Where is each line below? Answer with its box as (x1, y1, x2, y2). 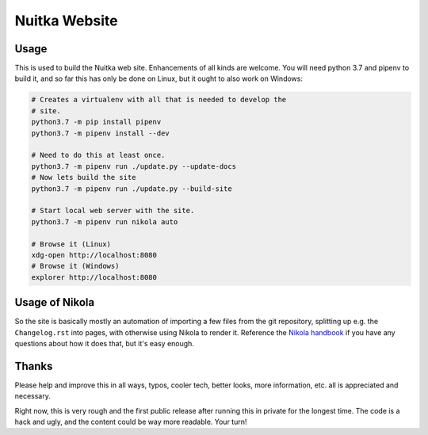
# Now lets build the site (31, 173, 136, 182)
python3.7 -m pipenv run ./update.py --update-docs (31, 162, 237, 170)
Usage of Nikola (14, 296, 95, 309)
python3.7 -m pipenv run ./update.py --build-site (31, 184, 233, 193)
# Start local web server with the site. (31, 206, 195, 216)
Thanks (14, 359, 53, 372)
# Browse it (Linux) (31, 239, 111, 249)
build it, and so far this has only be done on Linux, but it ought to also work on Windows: (14, 74, 303, 83)
